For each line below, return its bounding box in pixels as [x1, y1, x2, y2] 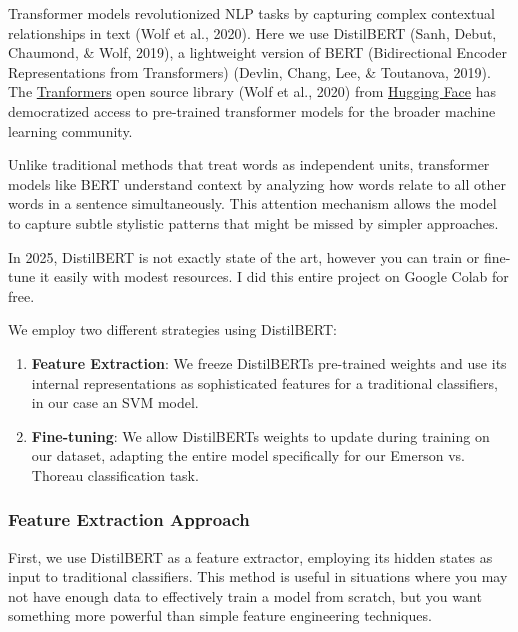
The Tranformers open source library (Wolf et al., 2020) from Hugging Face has [8, 81, 497, 102]
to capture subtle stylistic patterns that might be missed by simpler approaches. [8, 212, 499, 233]
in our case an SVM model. [31, 392, 199, 413]
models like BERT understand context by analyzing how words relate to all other [8, 173, 506, 194]
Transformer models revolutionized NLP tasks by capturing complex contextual [8, 3, 496, 23]
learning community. [8, 120, 133, 141]
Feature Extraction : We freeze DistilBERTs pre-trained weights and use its [31, 352, 507, 373]
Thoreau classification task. [31, 464, 199, 485]
